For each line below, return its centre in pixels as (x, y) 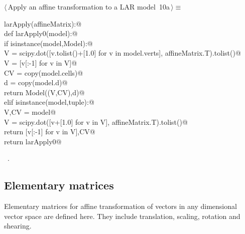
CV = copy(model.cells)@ (44, 72)
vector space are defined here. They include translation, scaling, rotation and (122, 216)
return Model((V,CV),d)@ (44, 92)
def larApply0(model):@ (41, 33)
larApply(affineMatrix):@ (43, 23)
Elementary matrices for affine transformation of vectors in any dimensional (120, 206)
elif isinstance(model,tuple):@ (49, 102)
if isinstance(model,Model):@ (48, 43)
